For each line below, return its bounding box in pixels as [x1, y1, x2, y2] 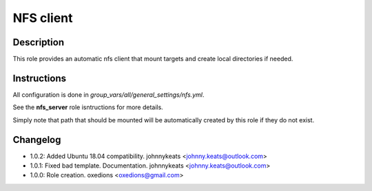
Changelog [12, 134, 61, 146]
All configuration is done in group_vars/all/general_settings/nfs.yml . [12, 90, 205, 99]
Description [12, 36, 65, 48]
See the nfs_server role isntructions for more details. [12, 103, 163, 111]
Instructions [12, 72, 67, 84]
